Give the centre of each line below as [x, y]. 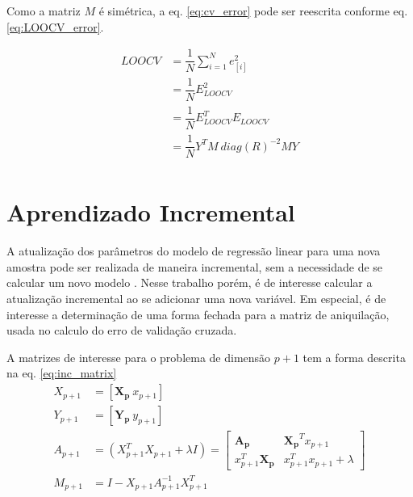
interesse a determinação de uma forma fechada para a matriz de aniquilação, [198, 314]
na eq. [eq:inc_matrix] [62, 373]
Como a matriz [44, 11]
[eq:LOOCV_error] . [55, 26]
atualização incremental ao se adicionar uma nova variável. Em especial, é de [196, 299]
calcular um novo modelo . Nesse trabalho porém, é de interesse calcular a [190, 282]
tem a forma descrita [354, 357]
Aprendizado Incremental [151, 212]
